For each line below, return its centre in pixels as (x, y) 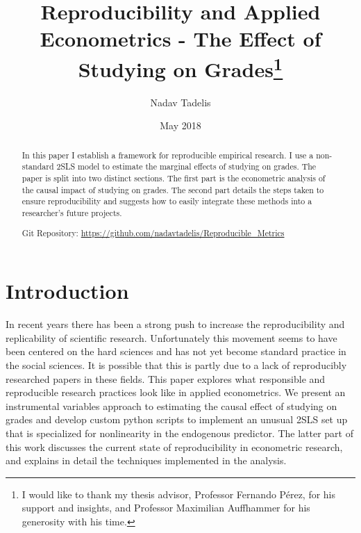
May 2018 (180, 125)
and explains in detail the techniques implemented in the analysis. (146, 460)
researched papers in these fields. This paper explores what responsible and (166, 378)
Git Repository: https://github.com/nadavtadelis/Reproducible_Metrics (153, 232)
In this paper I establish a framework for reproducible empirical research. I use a (168, 155)
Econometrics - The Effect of (180, 39)
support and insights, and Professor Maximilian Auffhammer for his (166, 508)
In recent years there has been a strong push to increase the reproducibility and (175, 324)
